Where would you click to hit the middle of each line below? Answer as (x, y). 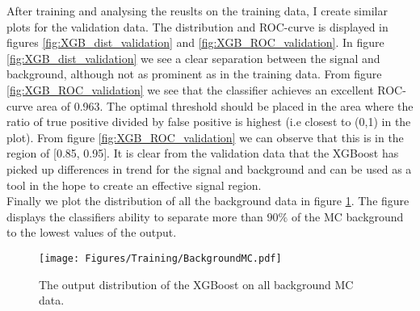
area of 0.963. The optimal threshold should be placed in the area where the (225, 105)
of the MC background (347, 216)
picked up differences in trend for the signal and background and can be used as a (209, 168)
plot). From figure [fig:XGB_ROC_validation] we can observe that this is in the (205, 137)
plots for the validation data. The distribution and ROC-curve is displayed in (197, 26)
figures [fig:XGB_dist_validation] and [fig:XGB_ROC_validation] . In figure (195, 42)
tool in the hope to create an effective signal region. (134, 185)
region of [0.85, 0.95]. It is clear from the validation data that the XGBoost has (203, 153)
